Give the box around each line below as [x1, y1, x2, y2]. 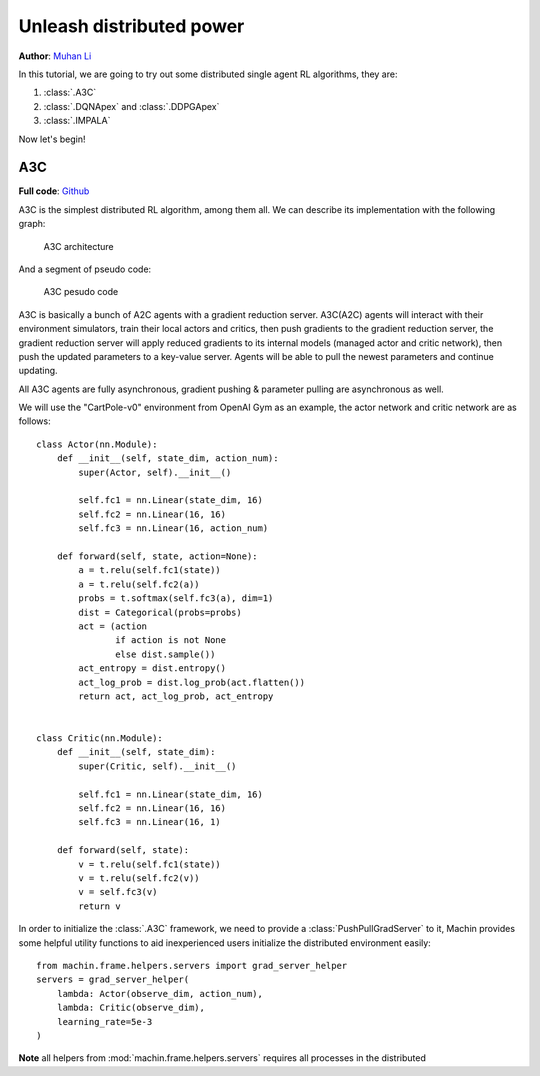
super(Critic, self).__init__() [78, 760, 237, 772]
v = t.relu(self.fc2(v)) [78, 872, 200, 884]
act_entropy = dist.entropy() [78, 663, 227, 674]
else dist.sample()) [115, 648, 216, 660]
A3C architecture [43, 240, 114, 252]
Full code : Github [18, 185, 90, 197]
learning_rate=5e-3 [56, 1016, 153, 1027]
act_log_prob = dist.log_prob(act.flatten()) [78, 676, 305, 688]
